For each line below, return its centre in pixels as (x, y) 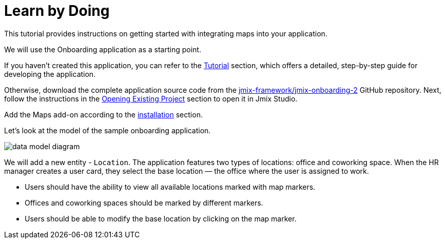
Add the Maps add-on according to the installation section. (103, 114)
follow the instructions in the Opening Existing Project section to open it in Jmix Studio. (151, 98)
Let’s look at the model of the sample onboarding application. (108, 130)
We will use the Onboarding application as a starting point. (103, 49)
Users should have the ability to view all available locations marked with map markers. (170, 187)
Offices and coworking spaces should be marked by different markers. (144, 202)
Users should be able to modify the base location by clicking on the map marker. (161, 218)
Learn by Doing (57, 11)
